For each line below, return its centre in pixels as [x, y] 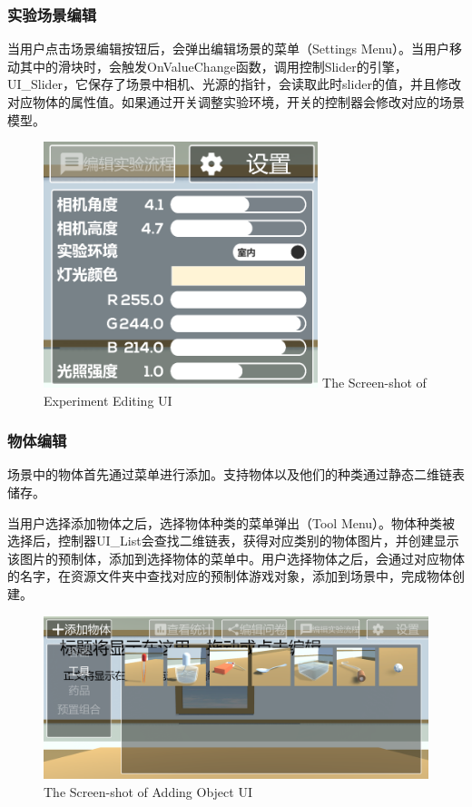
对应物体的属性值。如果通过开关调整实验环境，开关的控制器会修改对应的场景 [236, 102]
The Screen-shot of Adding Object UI [148, 791]
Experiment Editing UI [108, 400]
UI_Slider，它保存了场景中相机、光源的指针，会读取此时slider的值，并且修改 [234, 84]
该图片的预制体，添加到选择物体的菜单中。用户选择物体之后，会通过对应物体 [236, 558]
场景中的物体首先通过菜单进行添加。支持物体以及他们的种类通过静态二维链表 [236, 474]
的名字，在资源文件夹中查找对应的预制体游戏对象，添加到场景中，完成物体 [230, 576]
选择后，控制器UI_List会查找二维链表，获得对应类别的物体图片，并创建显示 [233, 541]
